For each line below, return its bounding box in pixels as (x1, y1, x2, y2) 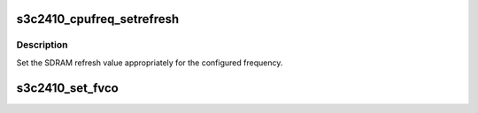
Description (16, 39, 68, 51)
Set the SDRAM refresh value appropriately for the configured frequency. (16, 57, 283, 68)
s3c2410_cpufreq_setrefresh (16, 11, 180, 26)
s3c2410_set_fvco (16, 80, 119, 95)
